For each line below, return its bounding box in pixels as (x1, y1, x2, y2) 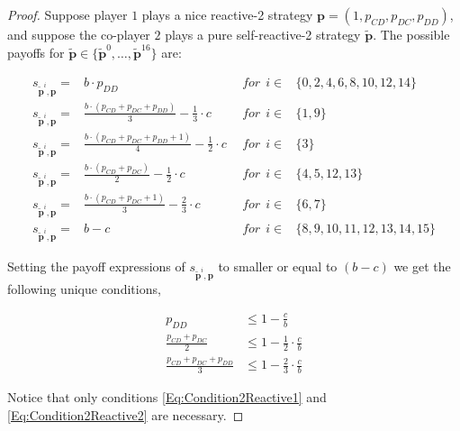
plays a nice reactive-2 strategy (141, 5, 313, 23)
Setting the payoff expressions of (7, 256, 185, 275)
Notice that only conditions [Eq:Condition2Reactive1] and (7, 388, 327, 406)
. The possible (373, 25, 450, 43)
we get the (393, 256, 451, 275)
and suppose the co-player (7, 25, 150, 43)
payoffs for (7, 42, 65, 61)
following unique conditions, (7, 279, 161, 298)
